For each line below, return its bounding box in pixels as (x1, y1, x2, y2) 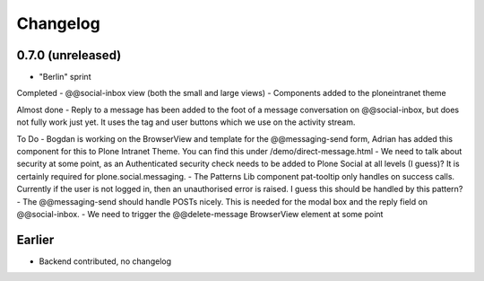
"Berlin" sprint (39, 72, 91, 83)
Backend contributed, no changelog (39, 256, 172, 267)
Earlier (16, 232, 55, 247)
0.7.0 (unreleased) (16, 48, 122, 63)
